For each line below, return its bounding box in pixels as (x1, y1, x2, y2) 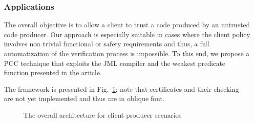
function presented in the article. (4, 67, 102, 78)
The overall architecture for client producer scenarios (23, 109, 182, 120)
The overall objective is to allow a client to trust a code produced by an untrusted (4, 20, 250, 30)
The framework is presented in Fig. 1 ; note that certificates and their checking (4, 83, 239, 94)
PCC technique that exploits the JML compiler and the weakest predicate (4, 58, 226, 68)
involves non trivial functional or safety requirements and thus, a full (4, 39, 210, 49)
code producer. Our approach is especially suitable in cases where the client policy (4, 29, 250, 39)
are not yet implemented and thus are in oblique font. (4, 93, 165, 103)
